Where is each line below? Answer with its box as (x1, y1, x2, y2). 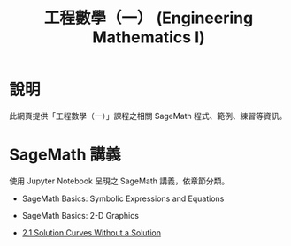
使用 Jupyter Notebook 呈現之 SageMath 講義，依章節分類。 (9, 175, 230, 186)
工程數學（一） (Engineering (43, 8, 254, 28)
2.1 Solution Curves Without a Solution (21, 227, 162, 238)
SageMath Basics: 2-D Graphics (21, 210, 140, 220)
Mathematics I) (92, 27, 205, 48)
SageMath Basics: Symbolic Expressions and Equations (21, 193, 225, 204)
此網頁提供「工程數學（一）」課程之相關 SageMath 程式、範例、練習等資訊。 (9, 110, 287, 121)
